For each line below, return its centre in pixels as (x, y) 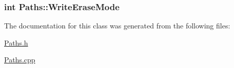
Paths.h (16, 42)
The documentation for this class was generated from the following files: (117, 26)
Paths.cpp (20, 60)
